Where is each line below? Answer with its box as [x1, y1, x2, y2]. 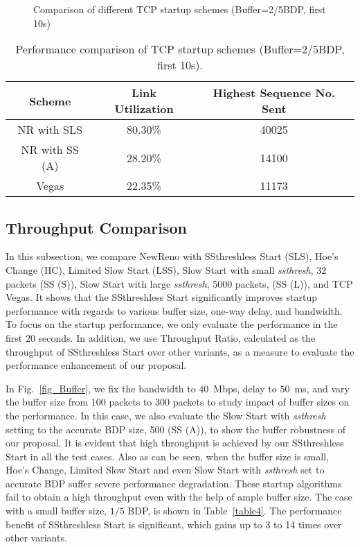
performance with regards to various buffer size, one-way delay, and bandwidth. [6, 303, 343, 318]
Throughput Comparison [6, 216, 187, 238]
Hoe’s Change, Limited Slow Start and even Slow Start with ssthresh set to [6, 462, 325, 477]
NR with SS [21, 141, 79, 158]
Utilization [114, 101, 174, 117]
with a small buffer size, [6, 503, 107, 518]
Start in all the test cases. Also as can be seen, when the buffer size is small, [6, 449, 329, 463]
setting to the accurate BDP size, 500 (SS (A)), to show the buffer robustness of [6, 422, 346, 436]
